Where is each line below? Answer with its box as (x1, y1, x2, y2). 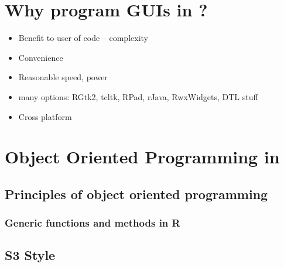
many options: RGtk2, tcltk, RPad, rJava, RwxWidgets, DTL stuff (18, 90, 258, 102)
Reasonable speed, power (18, 71, 108, 83)
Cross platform (18, 110, 72, 122)
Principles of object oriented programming (5, 184, 268, 203)
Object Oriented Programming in (5, 145, 280, 169)
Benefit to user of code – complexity (18, 32, 148, 44)
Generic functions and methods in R (5, 215, 180, 230)
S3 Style (5, 246, 56, 264)
